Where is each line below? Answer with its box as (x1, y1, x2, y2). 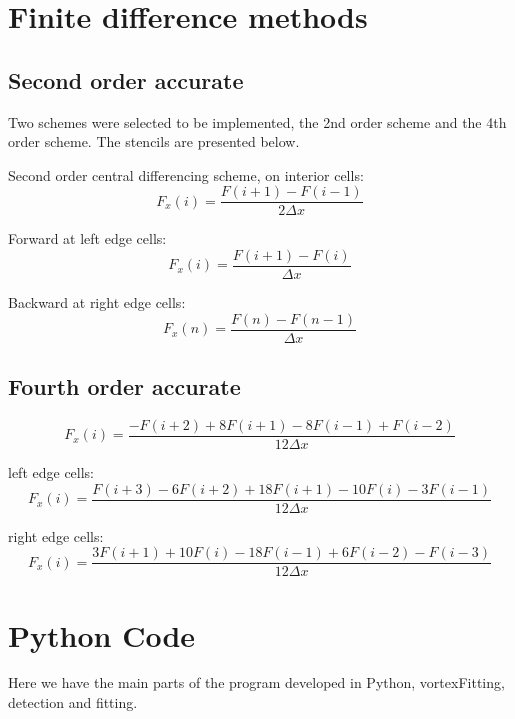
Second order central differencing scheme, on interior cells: (8, 164, 364, 185)
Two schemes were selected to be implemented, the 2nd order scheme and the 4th (8, 111, 507, 132)
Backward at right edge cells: (8, 292, 186, 313)
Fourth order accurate (8, 371, 241, 402)
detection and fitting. (8, 692, 138, 713)
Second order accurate (8, 64, 244, 95)
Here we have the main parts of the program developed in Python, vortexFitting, (8, 672, 505, 693)
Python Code (8, 614, 196, 655)
